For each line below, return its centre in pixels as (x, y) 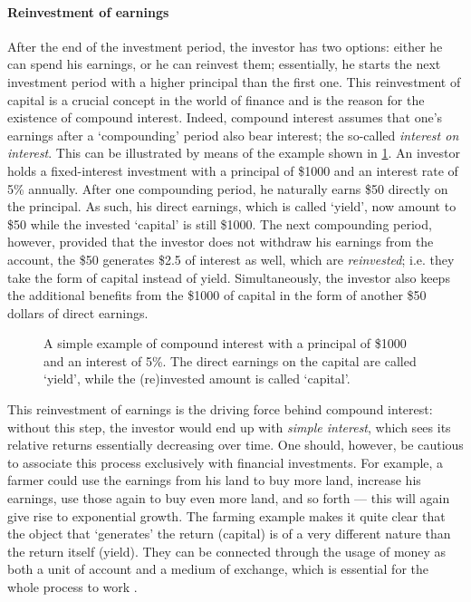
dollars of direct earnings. (78, 312)
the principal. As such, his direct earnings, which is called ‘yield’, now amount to (232, 206)
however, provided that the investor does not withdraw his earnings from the (221, 242)
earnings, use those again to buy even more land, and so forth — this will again (229, 498)
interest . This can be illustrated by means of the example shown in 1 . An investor (234, 153)
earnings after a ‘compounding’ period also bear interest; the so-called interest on (233, 135)
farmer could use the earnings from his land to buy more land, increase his (214, 480)
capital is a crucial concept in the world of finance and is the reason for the (216, 99)
